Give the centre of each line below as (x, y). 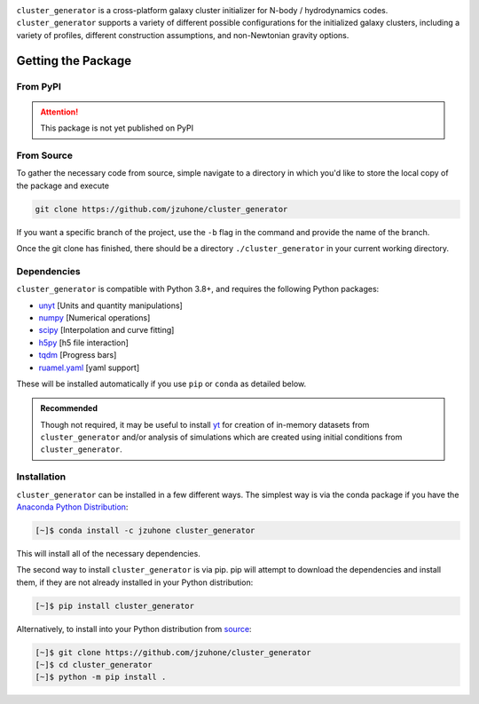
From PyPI (39, 86)
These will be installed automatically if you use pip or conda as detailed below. (161, 384)
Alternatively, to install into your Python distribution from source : (134, 629)
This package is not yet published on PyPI (117, 128)
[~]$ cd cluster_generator (94, 665)
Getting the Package (74, 61)
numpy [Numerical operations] (94, 317)
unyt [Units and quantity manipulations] (111, 305)
